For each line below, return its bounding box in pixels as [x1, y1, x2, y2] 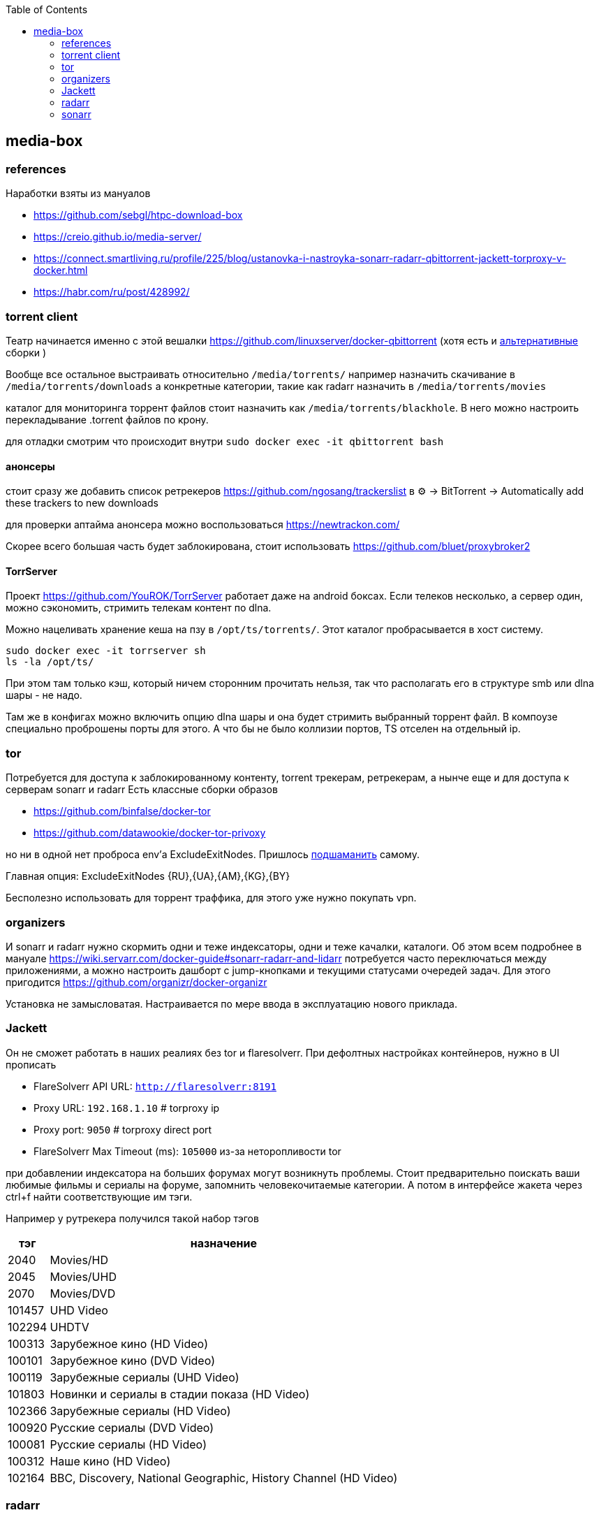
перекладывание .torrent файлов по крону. [6, 413, 209, 426]
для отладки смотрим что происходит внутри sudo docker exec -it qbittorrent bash [6, 435, 444, 447]
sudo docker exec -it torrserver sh [6, 645, 206, 657]
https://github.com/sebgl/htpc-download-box [34, 209, 243, 222]
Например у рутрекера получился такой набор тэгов [6, 1212, 259, 1224]
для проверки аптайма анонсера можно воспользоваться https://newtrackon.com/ [6, 519, 400, 531]
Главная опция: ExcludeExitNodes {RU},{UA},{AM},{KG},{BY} [6, 870, 290, 883]
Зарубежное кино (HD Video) [50, 1336, 208, 1351]
